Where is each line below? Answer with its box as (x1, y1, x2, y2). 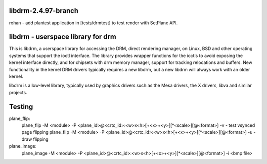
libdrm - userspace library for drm (9, 33, 116, 41)
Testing (9, 102, 33, 111)
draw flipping (21, 136, 49, 142)
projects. (9, 89, 27, 95)
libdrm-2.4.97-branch (9, 6, 79, 15)
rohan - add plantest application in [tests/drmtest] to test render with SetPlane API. (9, 20, 178, 26)
